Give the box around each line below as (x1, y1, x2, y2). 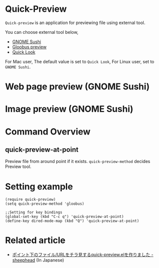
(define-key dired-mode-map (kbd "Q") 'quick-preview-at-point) (5, 218, 139, 224)
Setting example (5, 181, 73, 192)
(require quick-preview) (5, 197, 56, 202)
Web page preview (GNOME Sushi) (5, 81, 150, 92)
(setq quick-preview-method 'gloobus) (5, 201, 84, 207)
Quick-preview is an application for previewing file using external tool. (5, 20, 146, 26)
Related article (5, 235, 66, 246)
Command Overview (5, 126, 91, 137)
